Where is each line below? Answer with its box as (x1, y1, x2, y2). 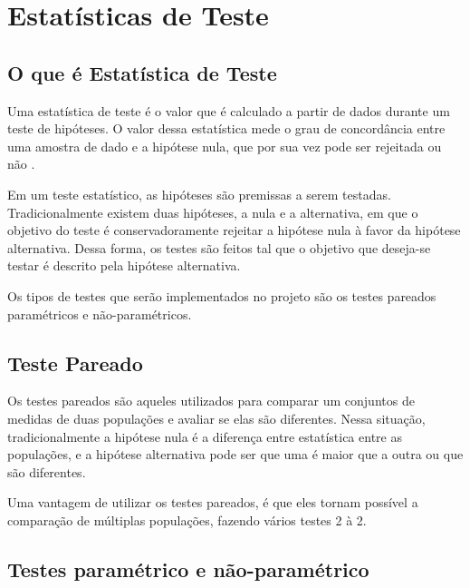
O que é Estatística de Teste (7, 58, 277, 86)
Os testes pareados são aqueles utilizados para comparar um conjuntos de (7, 391, 415, 410)
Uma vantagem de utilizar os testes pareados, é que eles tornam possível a (7, 493, 418, 512)
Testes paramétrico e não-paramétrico (7, 554, 369, 583)
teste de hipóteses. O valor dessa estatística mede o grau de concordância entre (7, 119, 446, 138)
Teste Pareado (7, 348, 143, 377)
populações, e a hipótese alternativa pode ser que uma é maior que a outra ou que (7, 445, 464, 464)
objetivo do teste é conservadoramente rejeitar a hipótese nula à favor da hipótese (7, 220, 461, 240)
